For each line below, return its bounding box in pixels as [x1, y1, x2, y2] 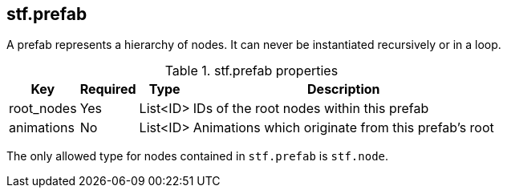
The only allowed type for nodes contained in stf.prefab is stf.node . [6, 149, 389, 164]
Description [307, 81, 380, 98]
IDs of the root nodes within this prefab [193, 100, 429, 117]
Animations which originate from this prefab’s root [193, 119, 494, 136]
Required [79, 81, 136, 98]
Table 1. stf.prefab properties [164, 63, 339, 79]
